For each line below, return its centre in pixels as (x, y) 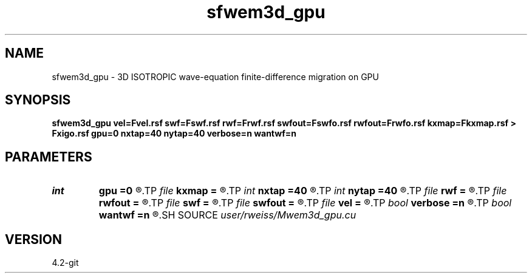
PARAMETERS (49, 157)
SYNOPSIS (38, 100)
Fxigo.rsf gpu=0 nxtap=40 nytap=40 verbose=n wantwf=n (174, 134)
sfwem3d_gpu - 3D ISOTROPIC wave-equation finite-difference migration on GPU (215, 76)
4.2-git (65, 263)
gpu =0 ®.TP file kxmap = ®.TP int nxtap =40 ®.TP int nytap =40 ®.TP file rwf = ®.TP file (303, 191)
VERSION (34, 239)
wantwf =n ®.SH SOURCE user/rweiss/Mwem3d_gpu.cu (227, 215)
